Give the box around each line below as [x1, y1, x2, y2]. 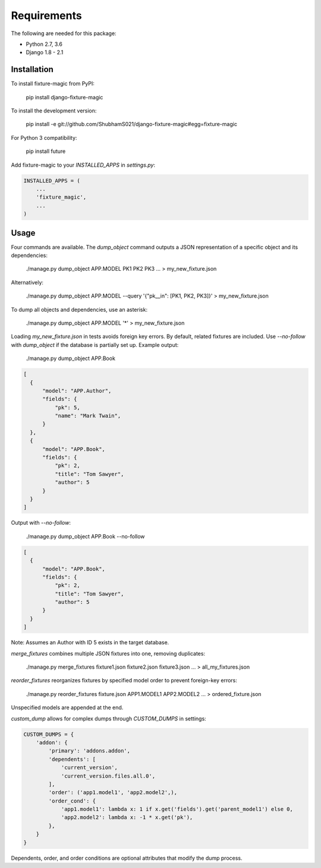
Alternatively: [11, 278, 44, 286]
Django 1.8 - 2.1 [26, 49, 64, 56]
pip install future [26, 148, 66, 155]
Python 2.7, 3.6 [26, 40, 62, 48]
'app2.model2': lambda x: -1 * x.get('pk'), [61, 814, 193, 821]
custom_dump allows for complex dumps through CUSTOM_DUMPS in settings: [11, 715, 206, 722]
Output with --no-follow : [11, 519, 71, 527]
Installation [11, 64, 53, 74]
